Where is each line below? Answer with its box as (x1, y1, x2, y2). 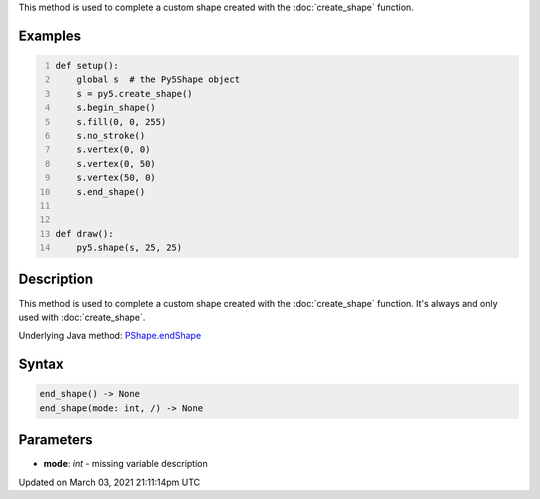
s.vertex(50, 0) (76, 172, 157, 184)
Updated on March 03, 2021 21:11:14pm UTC (18, 476, 201, 488)
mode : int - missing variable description (43, 458, 209, 470)
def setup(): (55, 60, 120, 71)
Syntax (18, 356, 64, 373)
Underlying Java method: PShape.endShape (18, 330, 202, 342)
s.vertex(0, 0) (76, 144, 151, 155)
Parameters (18, 431, 93, 449)
